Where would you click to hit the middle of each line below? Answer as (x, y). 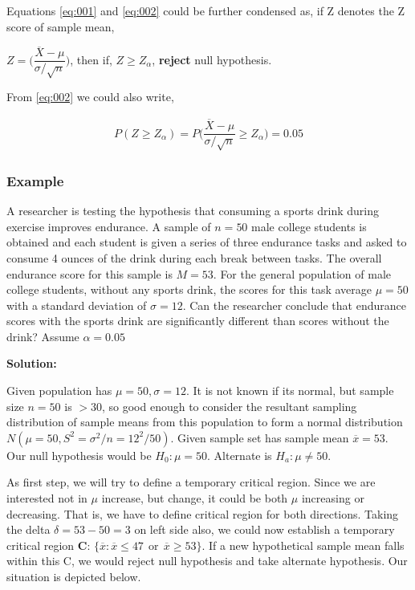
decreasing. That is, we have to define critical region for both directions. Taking (203, 513)
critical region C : (49, 545)
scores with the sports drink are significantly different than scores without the (198, 321)
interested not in (47, 498)
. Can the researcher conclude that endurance (294, 305)
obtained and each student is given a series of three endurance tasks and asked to (207, 242)
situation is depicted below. (74, 576)
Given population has (59, 391)
